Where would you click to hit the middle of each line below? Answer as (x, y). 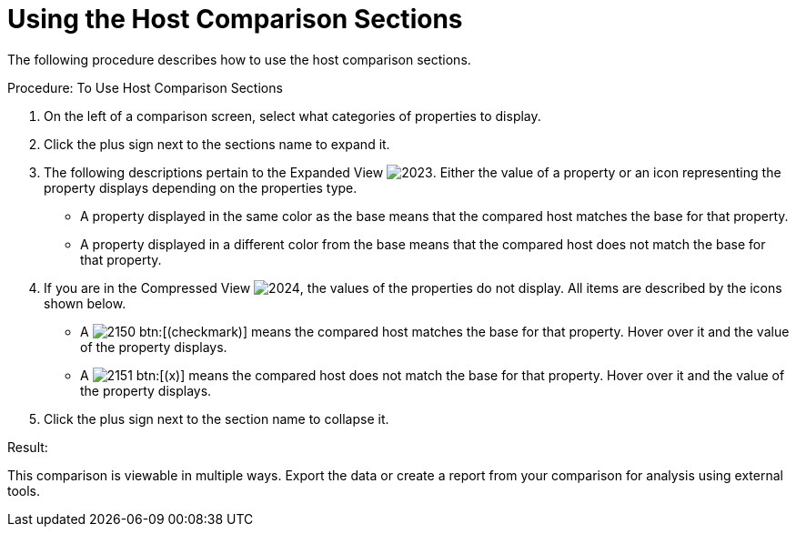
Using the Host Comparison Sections (235, 19)
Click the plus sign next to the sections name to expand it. (217, 144)
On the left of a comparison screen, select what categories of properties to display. (292, 116)
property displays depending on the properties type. (201, 187)
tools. (24, 490)
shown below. (85, 303)
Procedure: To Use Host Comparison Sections (145, 87)
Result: (28, 447)
